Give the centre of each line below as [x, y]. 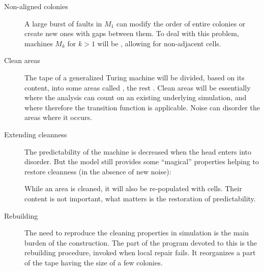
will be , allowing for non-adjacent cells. [159, 43]
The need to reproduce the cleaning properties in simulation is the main [137, 233]
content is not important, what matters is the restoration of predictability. [140, 198]
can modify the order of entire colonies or [181, 23]
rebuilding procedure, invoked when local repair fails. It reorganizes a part [140, 252]
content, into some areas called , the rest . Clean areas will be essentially [138, 87]
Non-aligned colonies [36, 6]
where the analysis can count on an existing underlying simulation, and [136, 97]
